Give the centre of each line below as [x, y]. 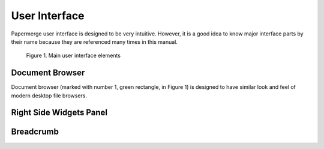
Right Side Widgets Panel [59, 113]
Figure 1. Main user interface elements [73, 56]
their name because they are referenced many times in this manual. [94, 41]
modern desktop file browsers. [49, 96]
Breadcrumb [35, 132]
